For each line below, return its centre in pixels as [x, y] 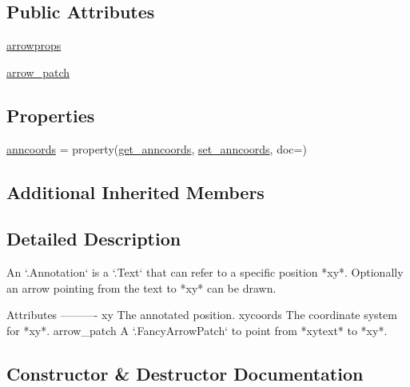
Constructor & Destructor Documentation [185, 373]
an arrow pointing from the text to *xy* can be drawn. [141, 287]
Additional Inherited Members [135, 192]
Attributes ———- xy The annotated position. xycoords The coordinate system [202, 315]
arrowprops [34, 45]
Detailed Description [94, 239]
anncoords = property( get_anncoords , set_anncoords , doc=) [157, 148]
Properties [51, 115]
